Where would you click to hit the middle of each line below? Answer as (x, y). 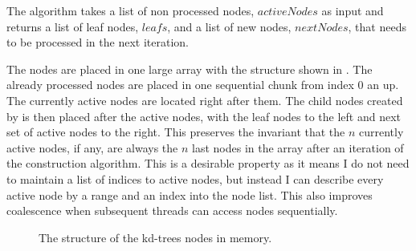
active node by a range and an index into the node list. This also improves (190, 194)
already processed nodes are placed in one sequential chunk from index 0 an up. (203, 85)
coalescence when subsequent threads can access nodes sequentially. (172, 211)
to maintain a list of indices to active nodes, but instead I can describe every (195, 178)
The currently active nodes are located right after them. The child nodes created (205, 100)
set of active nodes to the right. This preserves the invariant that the (176, 132)
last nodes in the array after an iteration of (298, 147)
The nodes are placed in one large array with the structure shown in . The (190, 69)
